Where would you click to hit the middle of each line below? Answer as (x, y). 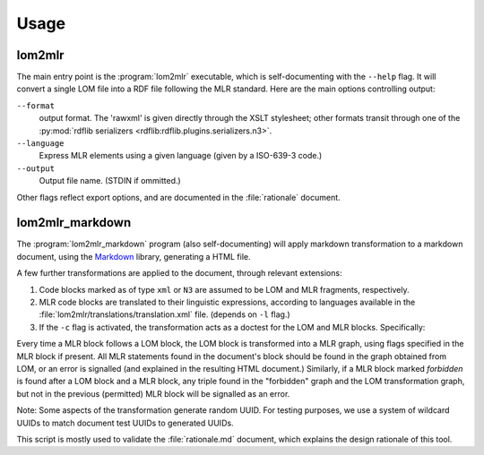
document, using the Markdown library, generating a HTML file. (134, 256)
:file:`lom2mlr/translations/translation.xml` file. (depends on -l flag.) (164, 314)
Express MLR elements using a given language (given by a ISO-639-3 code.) (181, 156)
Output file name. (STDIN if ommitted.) (110, 181)
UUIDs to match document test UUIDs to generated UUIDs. (125, 423)
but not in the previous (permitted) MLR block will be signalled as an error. (153, 393)
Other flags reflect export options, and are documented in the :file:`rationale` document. (178, 197)
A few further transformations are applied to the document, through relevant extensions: (179, 273)
